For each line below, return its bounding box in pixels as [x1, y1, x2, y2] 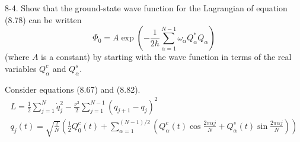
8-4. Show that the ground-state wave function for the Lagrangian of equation [5, 2, 288, 14]
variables [5, 62, 37, 74]
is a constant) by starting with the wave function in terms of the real [41, 51, 292, 63]
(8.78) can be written [5, 13, 82, 26]
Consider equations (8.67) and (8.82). [5, 83, 141, 95]
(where [5, 51, 30, 63]
